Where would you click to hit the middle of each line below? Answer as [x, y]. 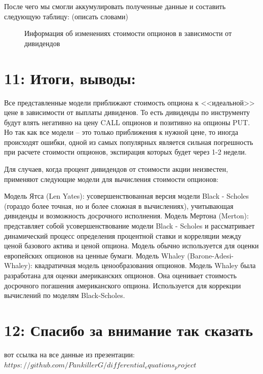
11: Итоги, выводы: [70, 78]
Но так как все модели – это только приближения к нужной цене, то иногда [121, 132]
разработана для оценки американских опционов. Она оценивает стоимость [120, 275]
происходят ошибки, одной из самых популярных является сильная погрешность [129, 142]
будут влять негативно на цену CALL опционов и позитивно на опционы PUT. [127, 122]
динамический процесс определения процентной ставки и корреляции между [123, 235]
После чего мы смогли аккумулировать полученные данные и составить [115, 6]
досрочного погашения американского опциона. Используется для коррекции [123, 285]
